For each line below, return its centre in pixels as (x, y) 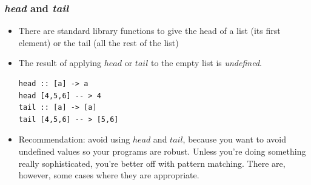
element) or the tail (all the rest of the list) (99, 42)
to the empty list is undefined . (206, 63)
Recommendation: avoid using (74, 139)
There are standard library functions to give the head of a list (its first (149, 31)
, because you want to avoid (235, 139)
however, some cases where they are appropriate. (109, 175)
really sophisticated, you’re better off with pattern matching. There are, (152, 163)
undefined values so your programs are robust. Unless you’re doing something (162, 151)
